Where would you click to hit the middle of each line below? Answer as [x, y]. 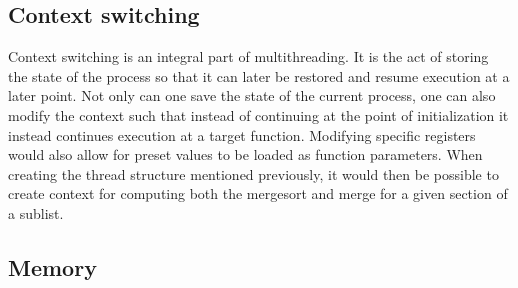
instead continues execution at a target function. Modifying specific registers [242, 134]
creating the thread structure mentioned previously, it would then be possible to [253, 173]
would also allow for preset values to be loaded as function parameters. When [245, 154]
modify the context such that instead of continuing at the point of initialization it [258, 114]
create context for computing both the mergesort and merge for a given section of [258, 193]
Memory [52, 266]
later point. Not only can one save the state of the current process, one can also [252, 95]
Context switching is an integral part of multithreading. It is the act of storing [248, 56]
